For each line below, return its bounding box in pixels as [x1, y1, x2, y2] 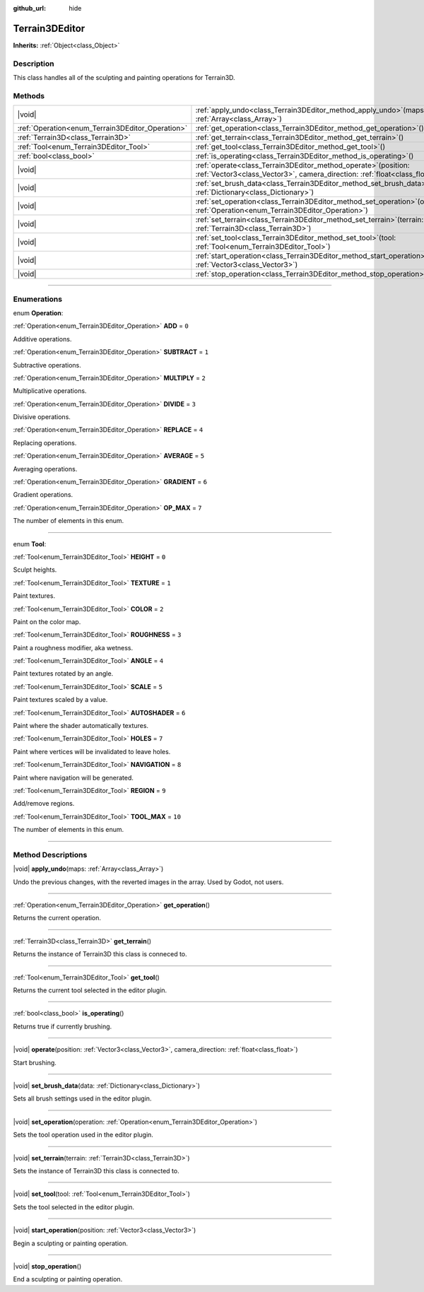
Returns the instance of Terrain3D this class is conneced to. [13, 950, 187, 958]
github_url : [13, 4, 46, 12]
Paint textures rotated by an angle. [13, 669, 114, 678]
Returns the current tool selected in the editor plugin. [13, 986, 167, 994]
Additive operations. [13, 334, 72, 343]
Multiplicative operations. [13, 387, 87, 395]
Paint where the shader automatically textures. [13, 722, 148, 730]
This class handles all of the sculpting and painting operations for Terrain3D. [13, 74, 236, 82]
